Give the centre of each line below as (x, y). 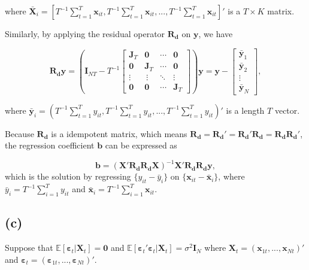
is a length (245, 110)
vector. (287, 110)
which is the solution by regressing (68, 176)
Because (19, 133)
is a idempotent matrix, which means (119, 133)
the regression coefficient (50, 145)
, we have (216, 34)
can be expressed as (141, 145)
